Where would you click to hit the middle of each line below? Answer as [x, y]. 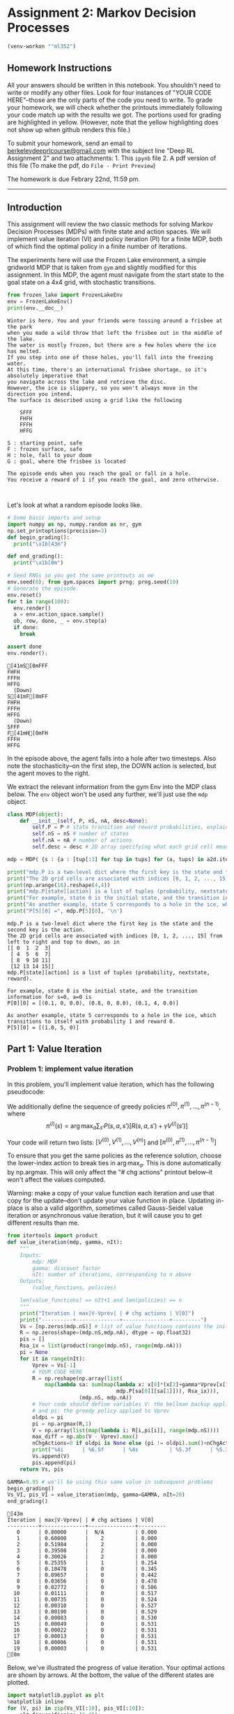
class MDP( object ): [36, 814]
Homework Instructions [60, 68]
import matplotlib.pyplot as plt [56, 1695]
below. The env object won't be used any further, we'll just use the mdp [108, 794]
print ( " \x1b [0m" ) [39, 563]
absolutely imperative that [48, 376]
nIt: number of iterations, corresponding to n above [112, 1275]
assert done [24, 647]
